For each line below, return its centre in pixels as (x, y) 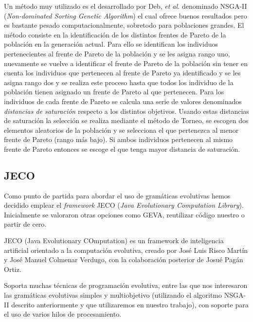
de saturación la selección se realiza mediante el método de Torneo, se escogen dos (126, 120)
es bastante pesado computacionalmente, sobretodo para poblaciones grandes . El (124, 25)
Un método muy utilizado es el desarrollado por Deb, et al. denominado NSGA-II (126, 6)
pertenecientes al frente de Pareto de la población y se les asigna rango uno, (117, 53)
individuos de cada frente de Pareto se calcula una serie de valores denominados (123, 101)
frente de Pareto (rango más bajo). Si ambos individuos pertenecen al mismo (118, 139)
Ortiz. (13, 269)
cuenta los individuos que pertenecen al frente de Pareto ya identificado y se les (122, 73)
